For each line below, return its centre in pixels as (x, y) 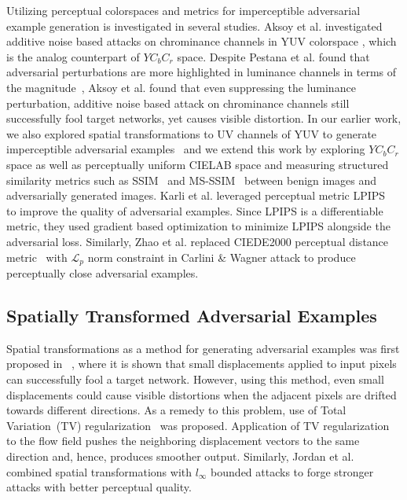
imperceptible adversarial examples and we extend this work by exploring (186, 149)
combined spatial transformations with (99, 471)
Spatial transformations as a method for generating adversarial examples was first (203, 348)
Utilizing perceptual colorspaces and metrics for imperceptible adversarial (183, 10)
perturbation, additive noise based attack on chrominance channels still (178, 103)
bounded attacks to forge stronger (292, 471)
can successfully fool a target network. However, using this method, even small (195, 379)
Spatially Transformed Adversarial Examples (192, 315)
